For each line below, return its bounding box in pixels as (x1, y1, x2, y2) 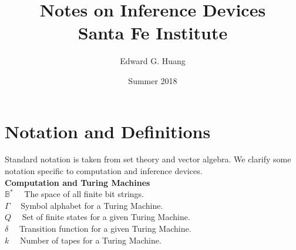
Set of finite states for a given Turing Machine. (22, 211, 190, 223)
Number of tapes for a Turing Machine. (19, 234, 162, 246)
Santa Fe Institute (78, 21, 228, 45)
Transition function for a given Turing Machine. (19, 222, 191, 234)
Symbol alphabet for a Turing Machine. (21, 199, 163, 211)
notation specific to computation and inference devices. (5, 165, 203, 177)
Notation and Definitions (5, 119, 211, 143)
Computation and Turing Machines (5, 176, 150, 188)
